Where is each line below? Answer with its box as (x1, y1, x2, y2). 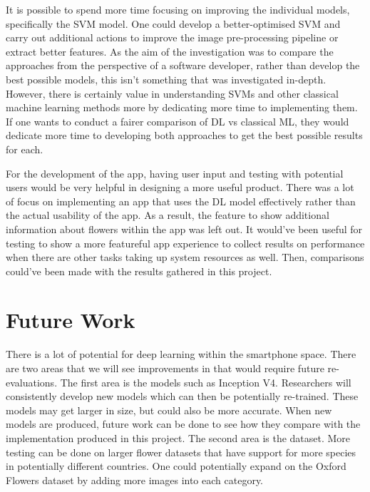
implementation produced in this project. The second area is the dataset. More (6, 430, 351, 445)
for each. (6, 141, 43, 156)
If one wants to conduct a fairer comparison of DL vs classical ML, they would (6, 113, 349, 128)
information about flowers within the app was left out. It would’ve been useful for (6, 221, 363, 236)
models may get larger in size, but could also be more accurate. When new (6, 402, 332, 417)
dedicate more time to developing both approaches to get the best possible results (6, 128, 363, 143)
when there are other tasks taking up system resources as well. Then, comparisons (6, 250, 364, 265)
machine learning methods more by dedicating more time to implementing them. (6, 100, 358, 115)
